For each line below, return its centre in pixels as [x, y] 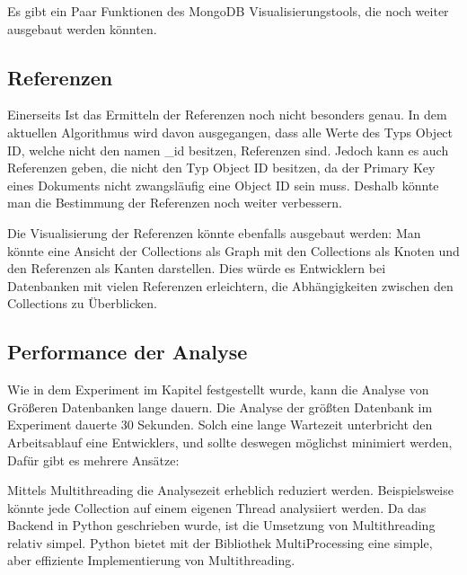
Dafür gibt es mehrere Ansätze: [93, 460]
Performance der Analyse [128, 352]
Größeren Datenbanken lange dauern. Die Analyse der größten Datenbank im [220, 407]
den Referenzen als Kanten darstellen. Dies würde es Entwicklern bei [197, 268]
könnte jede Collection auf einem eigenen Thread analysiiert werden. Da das [217, 507]
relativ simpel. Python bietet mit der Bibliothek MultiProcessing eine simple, [220, 542]
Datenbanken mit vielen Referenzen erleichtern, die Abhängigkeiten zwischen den [230, 285]
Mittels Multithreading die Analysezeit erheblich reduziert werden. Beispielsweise [230, 490]
